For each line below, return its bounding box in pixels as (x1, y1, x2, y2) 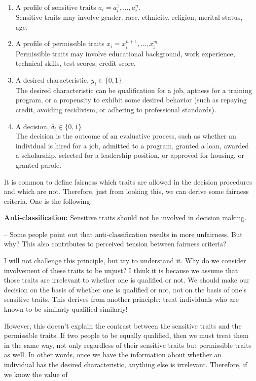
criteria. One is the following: (4, 195, 92, 206)
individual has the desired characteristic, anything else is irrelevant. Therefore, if (4, 359, 248, 369)
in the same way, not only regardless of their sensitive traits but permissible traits (4, 339, 252, 350)
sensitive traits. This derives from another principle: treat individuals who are (4, 294, 239, 304)
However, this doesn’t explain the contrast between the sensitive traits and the (4, 320, 242, 331)
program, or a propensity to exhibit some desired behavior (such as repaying (15, 95, 247, 105)
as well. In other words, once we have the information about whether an (4, 349, 221, 360)
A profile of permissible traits (15, 38, 105, 48)
